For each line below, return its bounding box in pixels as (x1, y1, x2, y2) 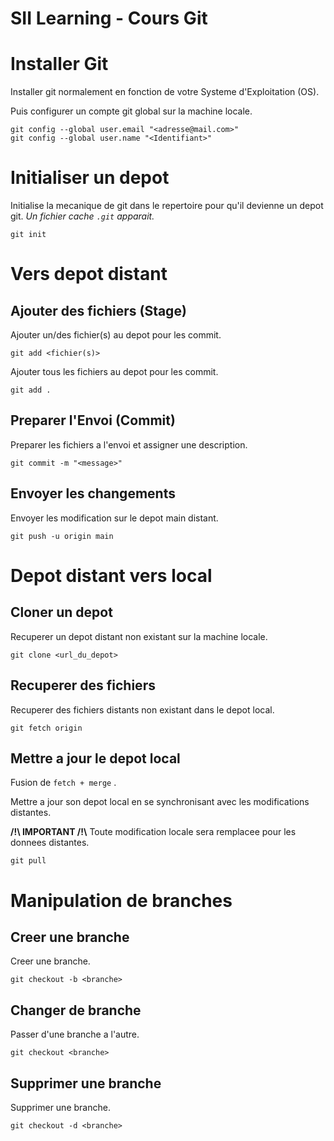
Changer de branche (10, 1002, 142, 1019)
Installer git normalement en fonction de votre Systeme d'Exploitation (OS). (10, 86, 320, 98)
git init (10, 230, 47, 240)
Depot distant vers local (10, 564, 213, 587)
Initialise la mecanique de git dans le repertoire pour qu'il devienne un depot (10, 200, 324, 212)
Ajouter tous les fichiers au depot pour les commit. (10, 366, 219, 378)
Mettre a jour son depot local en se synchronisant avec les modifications (10, 796, 310, 808)
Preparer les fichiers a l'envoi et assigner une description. (10, 438, 248, 451)
